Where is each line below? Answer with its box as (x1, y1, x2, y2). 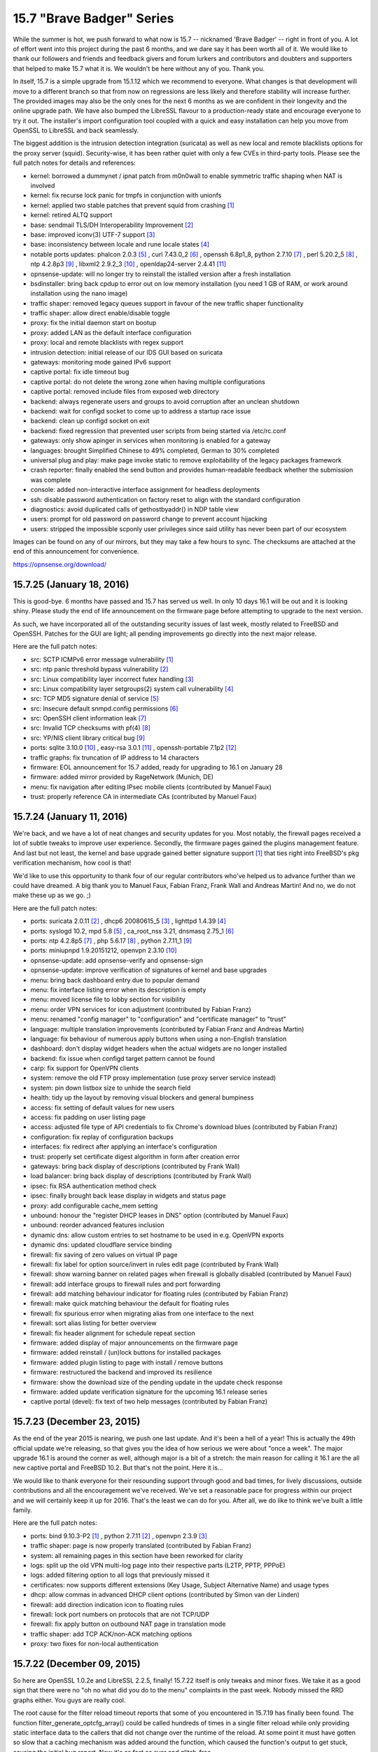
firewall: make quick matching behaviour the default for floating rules (30, 1299, 230, 1308)
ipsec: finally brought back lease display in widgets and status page (30, 1191, 227, 1200)
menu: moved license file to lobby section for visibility (30, 995, 185, 1004)
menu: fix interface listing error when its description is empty (30, 985, 206, 994)
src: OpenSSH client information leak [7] (30, 714, 147, 723)
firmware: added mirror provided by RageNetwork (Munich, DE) (30, 773, 213, 781)
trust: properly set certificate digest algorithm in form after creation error (30, 1152, 241, 1161)
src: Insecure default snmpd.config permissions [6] (30, 704, 178, 713)
